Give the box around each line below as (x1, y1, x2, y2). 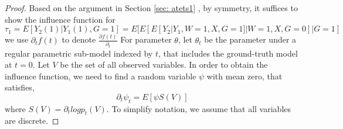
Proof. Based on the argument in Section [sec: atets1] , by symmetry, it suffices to (5, 2, 298, 13)
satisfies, (5, 81, 35, 93)
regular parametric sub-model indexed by (5, 47, 153, 59)
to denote (62, 33, 96, 46)
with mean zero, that (206, 69, 283, 82)
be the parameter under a (204, 33, 297, 46)
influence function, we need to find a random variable (5, 69, 196, 82)
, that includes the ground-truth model (158, 47, 298, 59)
